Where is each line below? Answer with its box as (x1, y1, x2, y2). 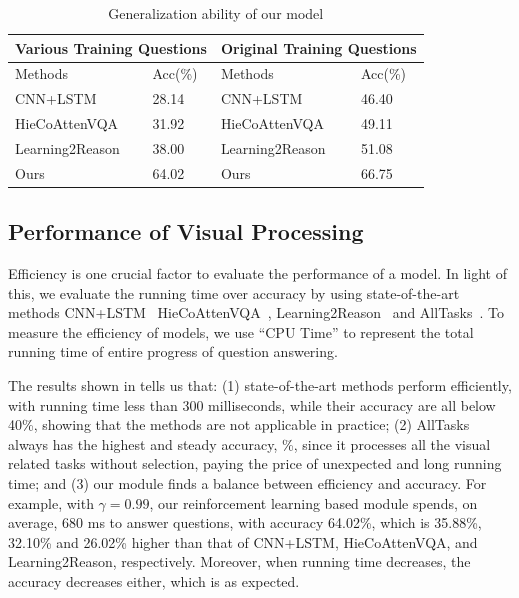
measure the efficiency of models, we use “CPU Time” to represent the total (8, 321, 474, 342)
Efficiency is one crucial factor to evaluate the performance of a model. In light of (8, 263, 507, 284)
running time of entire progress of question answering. (8, 341, 338, 362)
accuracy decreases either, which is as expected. (8, 571, 300, 592)
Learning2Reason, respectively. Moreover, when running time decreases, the (8, 551, 471, 572)
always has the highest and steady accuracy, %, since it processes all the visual (8, 433, 491, 454)
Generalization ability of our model (108, 3, 324, 23)
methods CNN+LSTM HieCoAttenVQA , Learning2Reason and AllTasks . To (8, 302, 505, 323)
